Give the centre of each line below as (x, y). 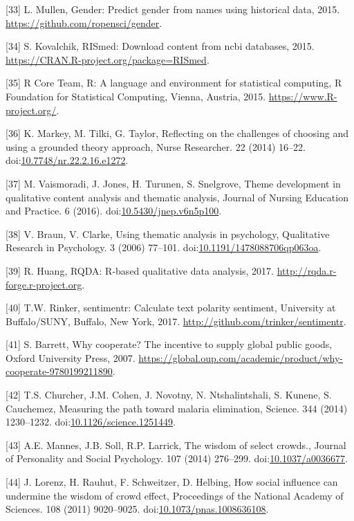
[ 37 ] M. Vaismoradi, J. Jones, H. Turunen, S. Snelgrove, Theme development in (173, 183)
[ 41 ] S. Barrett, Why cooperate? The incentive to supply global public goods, (169, 344)
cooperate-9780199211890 (59, 371)
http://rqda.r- (307, 270)
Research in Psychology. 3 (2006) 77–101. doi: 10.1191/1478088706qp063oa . (164, 247)
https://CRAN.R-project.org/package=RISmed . (108, 59)
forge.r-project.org (44, 284)
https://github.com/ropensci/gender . (84, 22)
